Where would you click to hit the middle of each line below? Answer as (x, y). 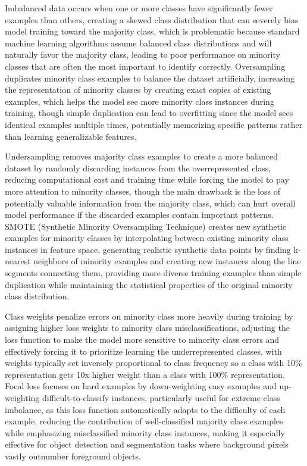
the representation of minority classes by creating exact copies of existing (138, 90)
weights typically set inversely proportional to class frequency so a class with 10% (153, 363)
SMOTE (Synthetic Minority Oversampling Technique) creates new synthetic (146, 226)
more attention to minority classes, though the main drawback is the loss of (142, 191)
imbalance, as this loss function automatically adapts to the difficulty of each (145, 409)
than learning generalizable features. (71, 136)
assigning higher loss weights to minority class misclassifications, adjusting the (147, 328)
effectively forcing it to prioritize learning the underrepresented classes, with (143, 351)
